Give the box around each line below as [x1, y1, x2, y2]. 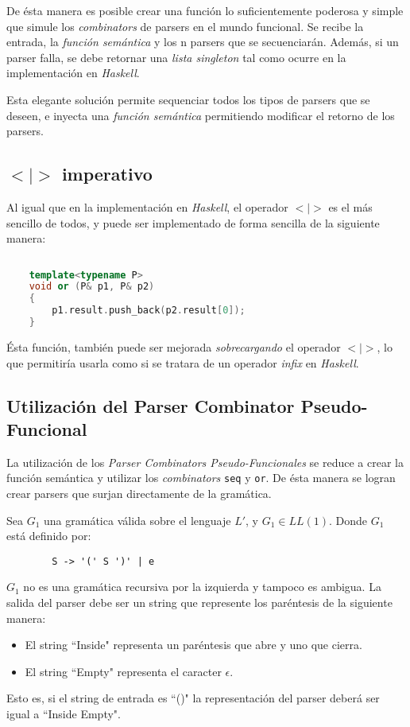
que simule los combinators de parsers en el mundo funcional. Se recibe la [6, 17, 364, 34]
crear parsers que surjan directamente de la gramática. [6, 485, 272, 502]
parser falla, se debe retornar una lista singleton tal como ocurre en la [6, 49, 346, 65]
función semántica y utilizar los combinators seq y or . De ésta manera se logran [6, 469, 396, 486]
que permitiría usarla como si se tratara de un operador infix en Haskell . [6, 354, 359, 371]
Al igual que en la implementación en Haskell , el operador [6, 198, 288, 215]
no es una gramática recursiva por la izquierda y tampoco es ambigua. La [23, 578, 381, 595]
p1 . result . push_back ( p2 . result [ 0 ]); [52, 305, 246, 317]
